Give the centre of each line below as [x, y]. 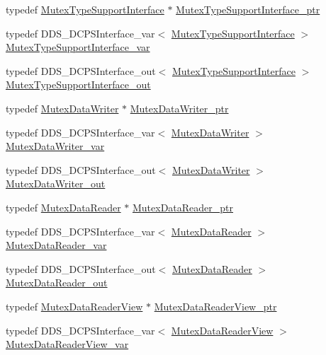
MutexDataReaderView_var [67, 344]
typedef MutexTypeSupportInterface [85, 9]
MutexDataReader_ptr [183, 207]
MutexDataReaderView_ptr [215, 306]
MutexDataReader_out [57, 283]
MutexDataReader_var [56, 245]
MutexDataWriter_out [56, 184]
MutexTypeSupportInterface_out [78, 85]
